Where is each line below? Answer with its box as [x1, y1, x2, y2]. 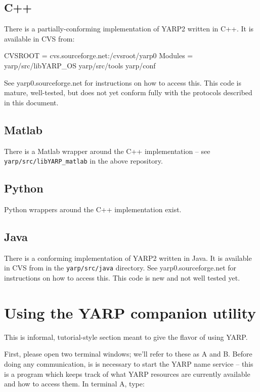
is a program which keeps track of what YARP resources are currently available [4, 368, 250, 379]
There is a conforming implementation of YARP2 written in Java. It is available [4, 252, 252, 263]
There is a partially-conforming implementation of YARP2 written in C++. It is [4, 23, 254, 34]
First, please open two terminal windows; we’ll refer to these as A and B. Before [4, 348, 252, 359]
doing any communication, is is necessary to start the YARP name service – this [4, 358, 253, 369]
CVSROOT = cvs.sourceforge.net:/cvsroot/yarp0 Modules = [4, 50, 193, 61]
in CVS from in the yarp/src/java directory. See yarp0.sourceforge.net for [4, 262, 237, 273]
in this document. [4, 97, 59, 107]
